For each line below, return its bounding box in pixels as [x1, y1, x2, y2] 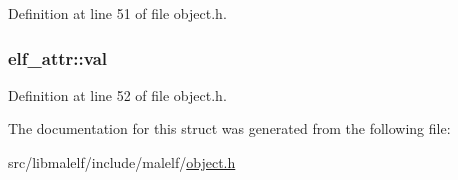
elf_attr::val [8, 45, 108, 70]
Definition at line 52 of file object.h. [8, 84, 227, 105]
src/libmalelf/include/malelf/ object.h [8, 152, 236, 172]
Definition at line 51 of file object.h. [8, 3, 227, 23]
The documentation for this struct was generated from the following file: [8, 118, 451, 139]
